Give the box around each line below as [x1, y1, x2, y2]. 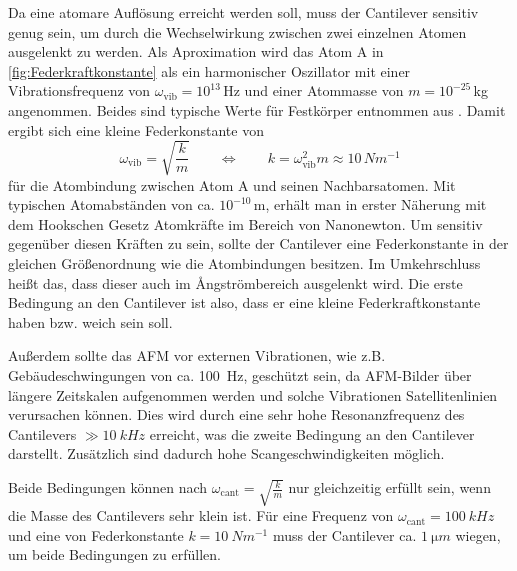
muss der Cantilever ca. [272, 524, 417, 545]
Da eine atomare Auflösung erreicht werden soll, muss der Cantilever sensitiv [8, 2, 479, 22]
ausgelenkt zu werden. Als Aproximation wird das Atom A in [8, 41, 384, 62]
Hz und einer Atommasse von [223, 80, 404, 101]
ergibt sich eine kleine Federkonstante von [8, 119, 264, 140]
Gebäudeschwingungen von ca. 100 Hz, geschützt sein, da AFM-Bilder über [8, 365, 472, 386]
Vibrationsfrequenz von [8, 80, 151, 101]
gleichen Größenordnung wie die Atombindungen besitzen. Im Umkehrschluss [8, 253, 481, 274]
